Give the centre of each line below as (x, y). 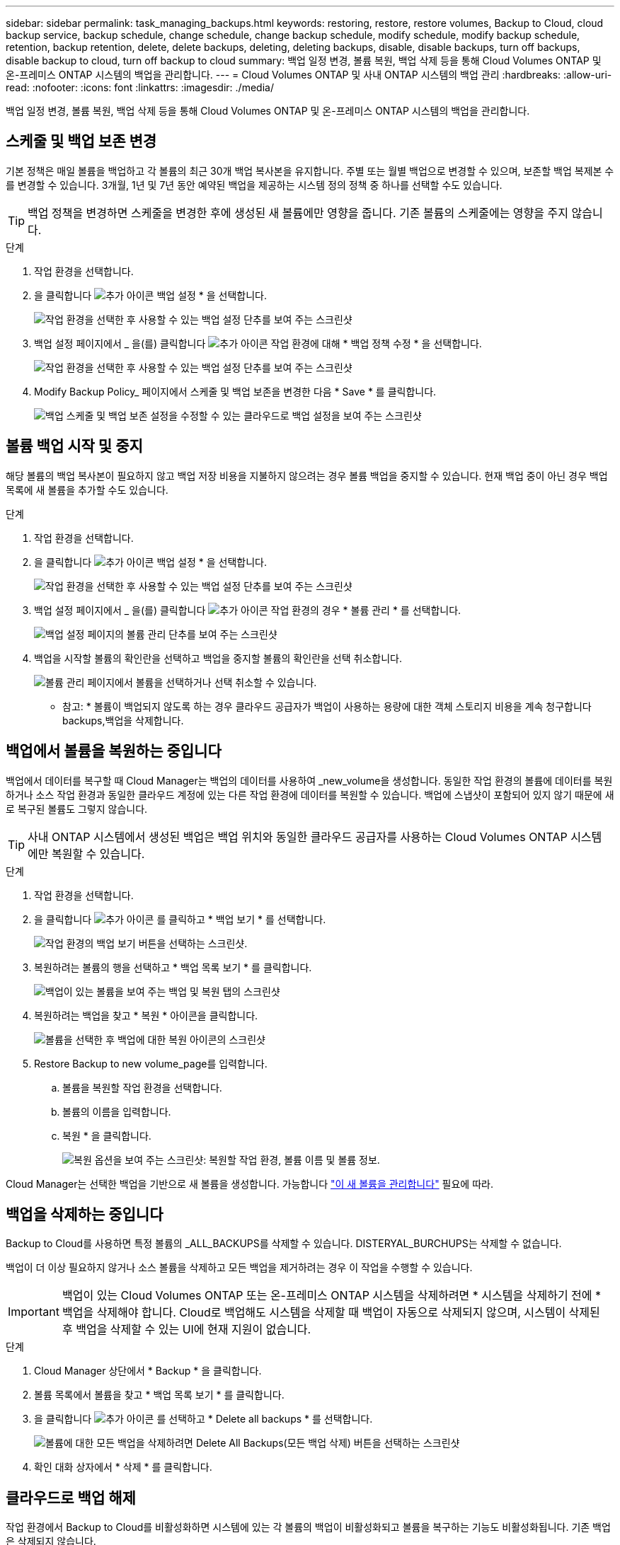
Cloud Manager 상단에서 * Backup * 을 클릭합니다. (148, 1371)
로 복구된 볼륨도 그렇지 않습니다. (77, 809)
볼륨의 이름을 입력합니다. (117, 1111)
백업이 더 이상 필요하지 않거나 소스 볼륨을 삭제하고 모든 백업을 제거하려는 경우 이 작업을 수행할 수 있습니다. (239, 1268)
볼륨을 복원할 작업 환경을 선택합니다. (142, 1087)
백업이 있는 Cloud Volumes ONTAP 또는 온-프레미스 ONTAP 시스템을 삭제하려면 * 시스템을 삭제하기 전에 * (332, 1296)
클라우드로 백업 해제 (71, 1498)
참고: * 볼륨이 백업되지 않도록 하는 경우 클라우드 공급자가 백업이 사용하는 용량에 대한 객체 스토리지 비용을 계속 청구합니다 (327, 706)
